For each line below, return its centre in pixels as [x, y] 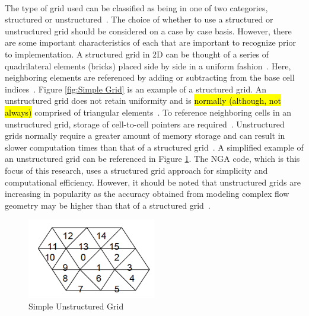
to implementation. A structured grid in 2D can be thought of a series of [137, 54]
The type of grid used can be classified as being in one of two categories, [136, 7]
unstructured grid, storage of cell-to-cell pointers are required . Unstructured [145, 124]
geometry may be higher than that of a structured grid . [108, 205]
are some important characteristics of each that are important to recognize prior [150, 42]
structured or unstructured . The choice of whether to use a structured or [139, 19]
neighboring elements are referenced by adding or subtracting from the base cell [150, 77]
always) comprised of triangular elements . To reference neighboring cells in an [148, 112]
